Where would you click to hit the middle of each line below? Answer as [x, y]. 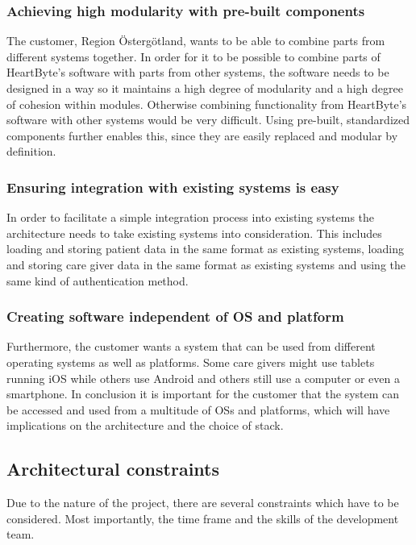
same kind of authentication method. [98, 280]
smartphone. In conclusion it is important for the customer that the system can [203, 394]
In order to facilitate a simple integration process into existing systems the [191, 217]
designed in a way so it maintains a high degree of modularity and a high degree [205, 88]
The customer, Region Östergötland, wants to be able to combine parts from [196, 41]
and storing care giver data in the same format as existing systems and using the [206, 264]
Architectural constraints [113, 469]
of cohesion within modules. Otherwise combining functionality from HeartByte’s [207, 104]
